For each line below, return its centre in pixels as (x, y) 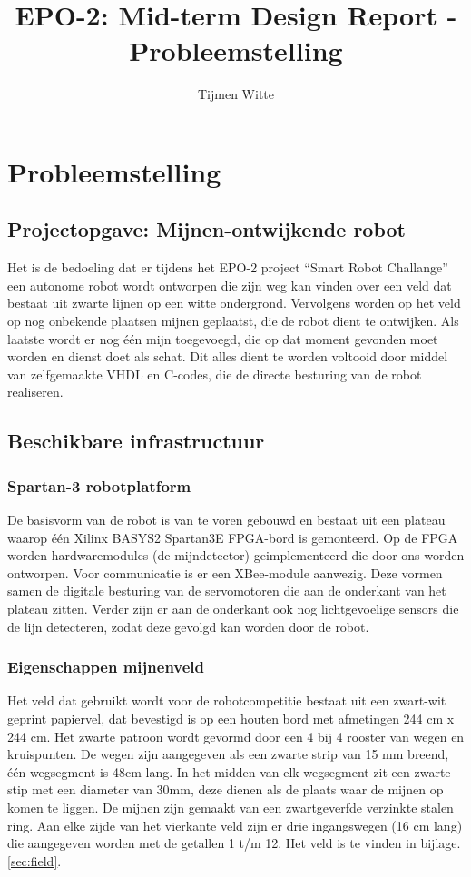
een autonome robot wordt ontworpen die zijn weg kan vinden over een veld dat (230, 285)
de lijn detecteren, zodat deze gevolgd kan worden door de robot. (188, 626)
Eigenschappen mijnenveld (106, 667)
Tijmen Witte (236, 94)
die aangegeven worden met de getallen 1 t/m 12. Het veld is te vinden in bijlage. (234, 843)
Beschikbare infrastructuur (136, 441)
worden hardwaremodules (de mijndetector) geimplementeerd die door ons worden (236, 555)
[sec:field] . (34, 860)
